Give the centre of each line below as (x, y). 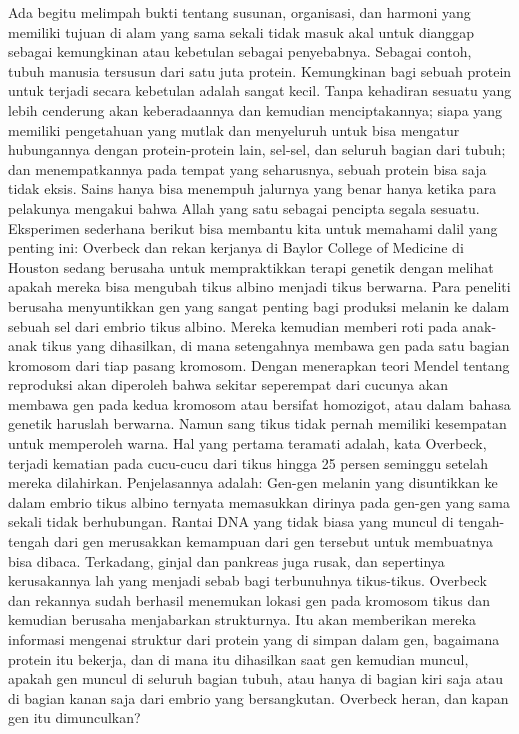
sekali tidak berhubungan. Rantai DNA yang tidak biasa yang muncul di (231, 521)
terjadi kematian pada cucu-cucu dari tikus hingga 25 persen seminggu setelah (248, 462)
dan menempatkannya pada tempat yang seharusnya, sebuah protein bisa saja (247, 168)
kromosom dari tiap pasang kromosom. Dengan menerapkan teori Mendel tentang (259, 364)
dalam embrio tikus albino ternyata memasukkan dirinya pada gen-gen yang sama (259, 501)
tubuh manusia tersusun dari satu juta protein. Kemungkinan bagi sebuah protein (260, 70)
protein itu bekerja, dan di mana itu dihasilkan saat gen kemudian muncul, (238, 658)
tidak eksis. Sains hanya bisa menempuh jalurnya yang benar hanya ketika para (252, 188)
